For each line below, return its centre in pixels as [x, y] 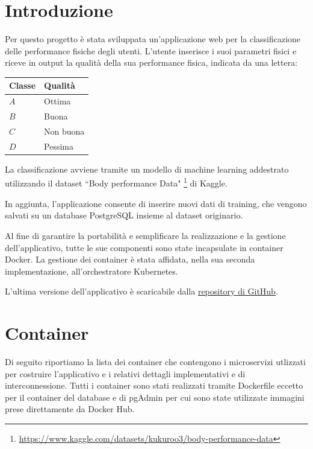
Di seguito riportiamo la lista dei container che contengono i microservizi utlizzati [155, 361]
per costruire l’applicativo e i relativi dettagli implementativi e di [125, 373]
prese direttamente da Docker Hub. [70, 409]
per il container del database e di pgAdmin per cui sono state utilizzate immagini [155, 397]
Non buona [64, 131]
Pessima [59, 146]
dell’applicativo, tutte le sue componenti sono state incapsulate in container [144, 247]
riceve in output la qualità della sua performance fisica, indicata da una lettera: [151, 62]
